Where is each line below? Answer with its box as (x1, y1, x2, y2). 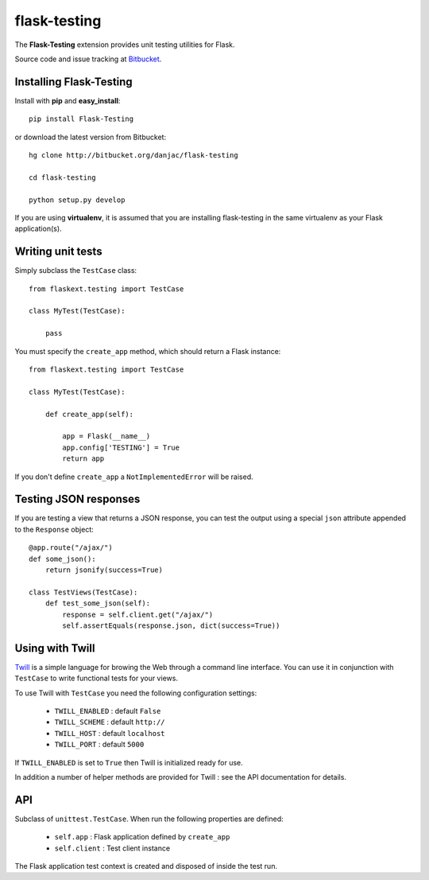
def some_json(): (29, 554, 96, 563)
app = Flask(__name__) (62, 432, 151, 441)
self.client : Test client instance (54, 843, 171, 853)
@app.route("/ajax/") (29, 543, 113, 552)
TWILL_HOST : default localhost (54, 728, 166, 738)
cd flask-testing (29, 173, 96, 182)
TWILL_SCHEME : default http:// (54, 717, 166, 727)
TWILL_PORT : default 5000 (54, 740, 145, 750)
